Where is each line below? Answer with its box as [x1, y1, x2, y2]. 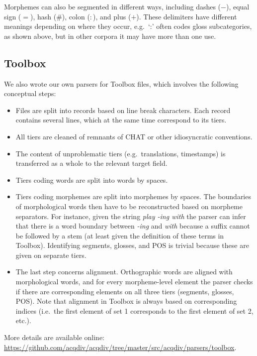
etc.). [15, 315, 31, 326]
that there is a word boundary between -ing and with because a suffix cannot [15, 221, 250, 231]
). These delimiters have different [136, 11, 237, 21]
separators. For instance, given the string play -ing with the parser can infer [15, 211, 246, 221]
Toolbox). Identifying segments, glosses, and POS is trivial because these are [15, 240, 249, 250]
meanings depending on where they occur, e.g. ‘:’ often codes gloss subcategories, [4, 21, 252, 31]
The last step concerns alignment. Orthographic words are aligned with [15, 266, 233, 277]
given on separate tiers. [15, 249, 86, 260]
